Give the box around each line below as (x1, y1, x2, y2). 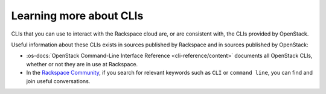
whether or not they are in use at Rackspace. (26, 60, 138, 67)
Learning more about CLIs (11, 9, 144, 22)
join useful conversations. (26, 77, 91, 84)
